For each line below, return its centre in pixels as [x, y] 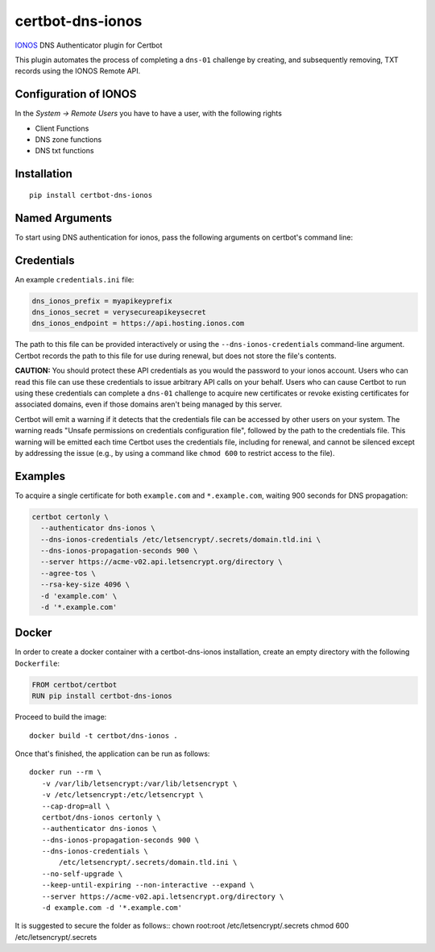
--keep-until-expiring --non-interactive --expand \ [148, 885]
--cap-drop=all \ [76, 806]
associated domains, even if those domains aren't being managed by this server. [149, 404]
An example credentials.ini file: [75, 279]
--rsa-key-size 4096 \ [85, 585]
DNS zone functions [68, 140]
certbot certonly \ [70, 517]
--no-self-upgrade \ [82, 874]
